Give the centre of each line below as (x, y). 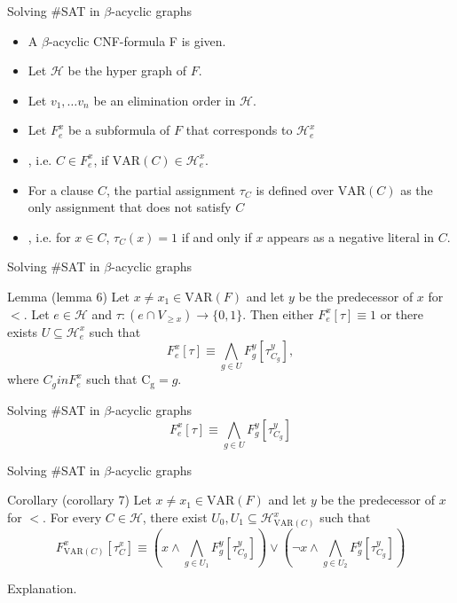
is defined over (295, 189)
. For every (72, 517)
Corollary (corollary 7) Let (79, 500)
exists (22, 331)
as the (417, 189)
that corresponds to (239, 130)
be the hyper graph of (127, 70)
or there (402, 313)
